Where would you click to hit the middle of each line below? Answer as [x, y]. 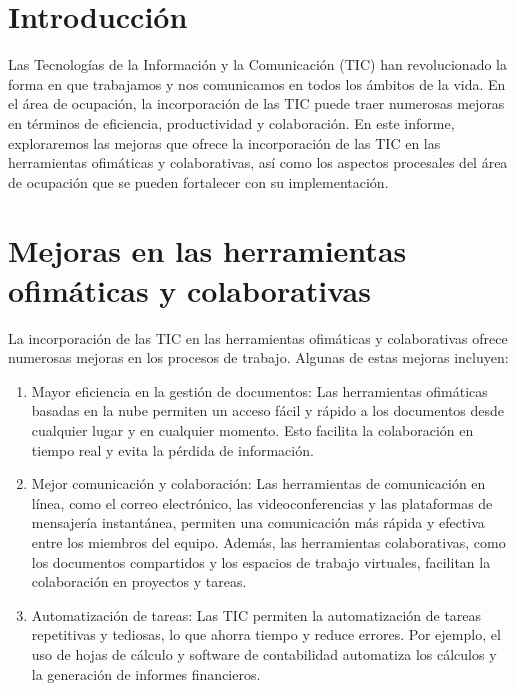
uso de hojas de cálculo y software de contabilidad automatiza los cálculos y [264, 653]
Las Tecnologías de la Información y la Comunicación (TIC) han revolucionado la [257, 64]
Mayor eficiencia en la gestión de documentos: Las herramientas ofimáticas [259, 390]
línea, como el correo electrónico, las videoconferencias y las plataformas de [262, 502]
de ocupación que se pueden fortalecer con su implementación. [198, 181]
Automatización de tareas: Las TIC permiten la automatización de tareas [256, 614]
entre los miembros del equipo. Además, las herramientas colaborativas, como [268, 541]
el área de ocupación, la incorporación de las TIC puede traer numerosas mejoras [256, 103]
